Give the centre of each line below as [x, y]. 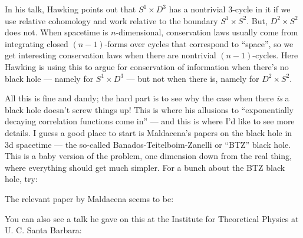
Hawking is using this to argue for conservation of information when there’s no [147, 66]
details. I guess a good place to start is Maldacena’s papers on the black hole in [149, 132]
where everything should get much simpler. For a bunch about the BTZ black [145, 167]
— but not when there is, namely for [193, 78]
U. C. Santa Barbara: [43, 230]
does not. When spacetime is [57, 32]
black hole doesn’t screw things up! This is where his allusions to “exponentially [149, 109]
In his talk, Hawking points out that [70, 9]
